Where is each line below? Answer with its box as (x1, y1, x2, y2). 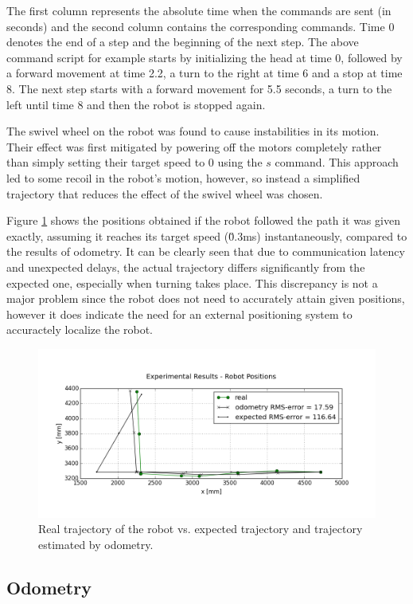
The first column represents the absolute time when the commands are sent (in (6, 2, 392, 18)
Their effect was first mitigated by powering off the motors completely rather (6, 138, 382, 155)
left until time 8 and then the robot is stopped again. (6, 96, 266, 112)
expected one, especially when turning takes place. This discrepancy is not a (6, 274, 378, 291)
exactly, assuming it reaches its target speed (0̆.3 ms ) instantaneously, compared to (6, 227, 407, 244)
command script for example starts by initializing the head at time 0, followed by (6, 49, 403, 65)
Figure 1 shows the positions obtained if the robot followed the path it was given (6, 212, 400, 229)
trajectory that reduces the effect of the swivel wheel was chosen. (6, 185, 323, 202)
